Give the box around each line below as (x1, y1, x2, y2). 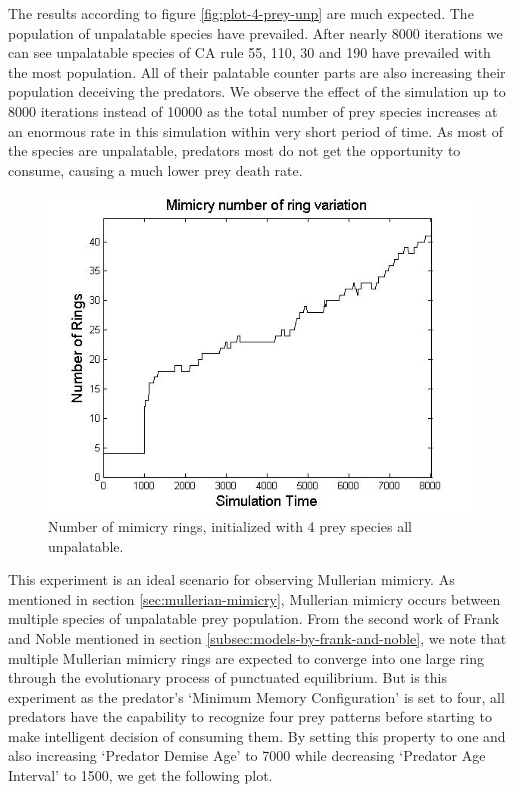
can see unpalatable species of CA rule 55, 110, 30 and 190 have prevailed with (8, 42, 491, 63)
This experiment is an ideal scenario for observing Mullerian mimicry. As (8, 569, 455, 590)
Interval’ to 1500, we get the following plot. (8, 765, 273, 786)
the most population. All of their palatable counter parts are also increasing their (8, 61, 506, 82)
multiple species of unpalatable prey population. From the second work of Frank (8, 608, 500, 629)
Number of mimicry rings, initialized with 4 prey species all (48, 515, 412, 536)
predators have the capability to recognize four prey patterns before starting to (8, 706, 492, 727)
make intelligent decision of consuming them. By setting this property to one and (8, 725, 506, 746)
